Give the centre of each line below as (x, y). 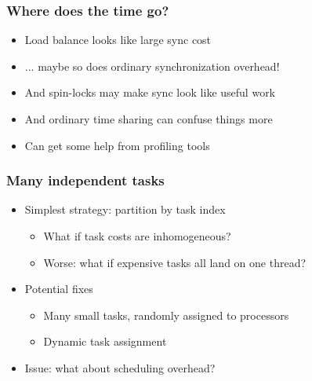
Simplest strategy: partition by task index (125, 209)
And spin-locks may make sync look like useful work (150, 92)
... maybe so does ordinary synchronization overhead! (152, 66)
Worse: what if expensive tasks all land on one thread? (175, 262)
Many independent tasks (85, 180)
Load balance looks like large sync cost (118, 40)
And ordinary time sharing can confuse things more (149, 119)
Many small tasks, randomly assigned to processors (166, 315)
